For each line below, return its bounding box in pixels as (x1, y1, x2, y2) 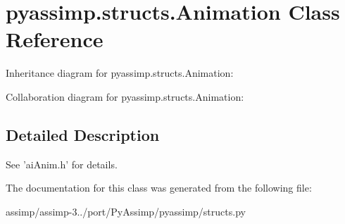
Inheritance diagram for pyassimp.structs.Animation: (6, 66, 234, 80)
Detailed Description (6, 123, 160, 145)
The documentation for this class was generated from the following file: (6, 180, 312, 195)
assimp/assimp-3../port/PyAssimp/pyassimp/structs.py (6, 204, 246, 218)
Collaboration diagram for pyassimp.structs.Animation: (6, 89, 244, 104)
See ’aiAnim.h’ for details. (6, 156, 118, 171)
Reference (6, 25, 103, 54)
